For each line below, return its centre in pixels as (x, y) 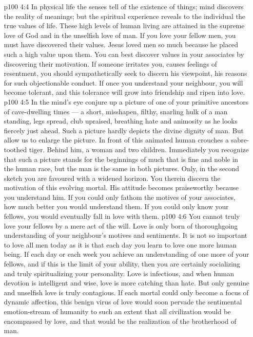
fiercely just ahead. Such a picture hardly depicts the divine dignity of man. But (124, 130)
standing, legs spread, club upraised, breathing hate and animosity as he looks (121, 121)
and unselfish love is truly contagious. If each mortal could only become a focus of (126, 292)
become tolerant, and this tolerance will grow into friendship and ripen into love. (125, 92)
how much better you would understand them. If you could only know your (116, 206)
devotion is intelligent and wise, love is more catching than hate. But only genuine (127, 283)
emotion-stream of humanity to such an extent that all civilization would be (117, 311)
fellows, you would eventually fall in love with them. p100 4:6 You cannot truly (122, 216)
